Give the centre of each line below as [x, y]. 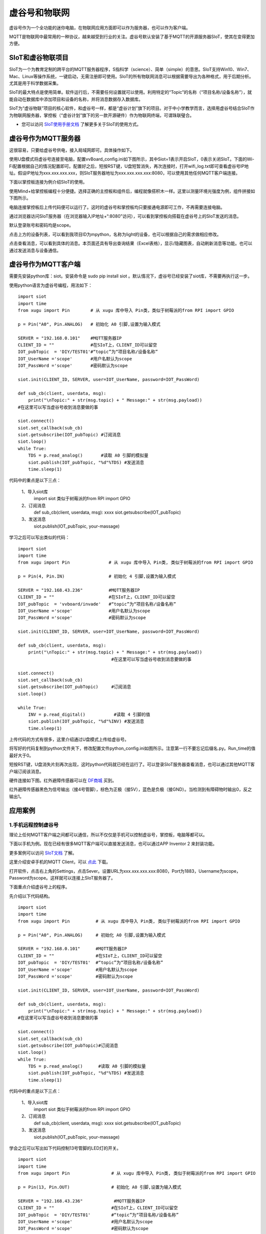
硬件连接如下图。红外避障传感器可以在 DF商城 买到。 [63, 780]
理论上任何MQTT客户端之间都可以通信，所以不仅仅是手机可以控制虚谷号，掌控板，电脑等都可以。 [108, 835]
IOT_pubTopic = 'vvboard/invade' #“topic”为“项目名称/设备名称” [97, 604]
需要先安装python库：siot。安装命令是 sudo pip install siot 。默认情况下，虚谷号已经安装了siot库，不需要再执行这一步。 [131, 276]
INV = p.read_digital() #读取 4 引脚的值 [89, 714]
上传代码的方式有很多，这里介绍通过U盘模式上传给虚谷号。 [69, 739]
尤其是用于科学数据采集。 [35, 83]
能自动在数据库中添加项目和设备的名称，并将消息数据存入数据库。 [76, 99]
